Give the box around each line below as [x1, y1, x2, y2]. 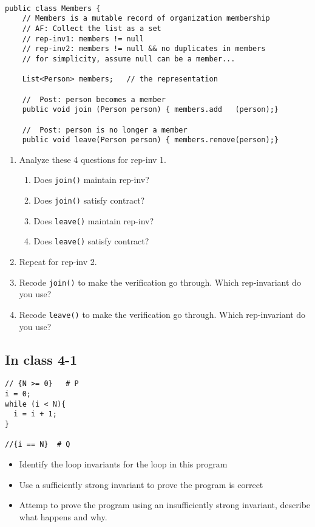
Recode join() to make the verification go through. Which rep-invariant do [19, 275, 301, 288]
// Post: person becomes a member [22, 95, 166, 104]
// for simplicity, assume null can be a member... [22, 54, 235, 63]
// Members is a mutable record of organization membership [22, 14, 270, 23]
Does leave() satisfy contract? [33, 235, 149, 247]
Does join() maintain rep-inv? [33, 173, 149, 186]
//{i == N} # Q [5, 440, 70, 449]
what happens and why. [19, 510, 107, 523]
